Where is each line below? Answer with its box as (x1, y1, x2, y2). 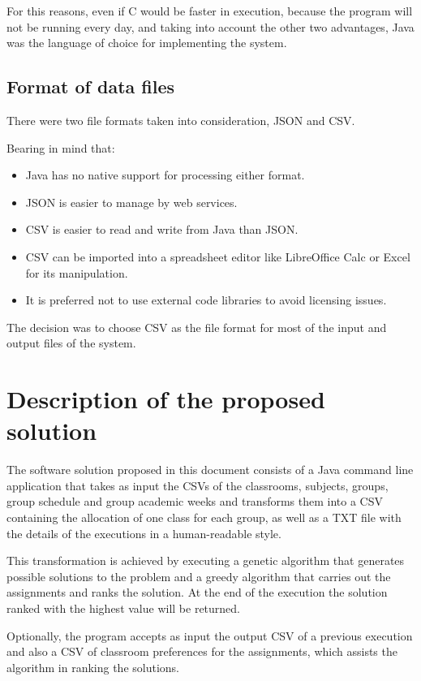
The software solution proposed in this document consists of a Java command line (6, 461, 414, 478)
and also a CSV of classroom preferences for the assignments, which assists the (6, 643, 397, 660)
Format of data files (6, 74, 175, 99)
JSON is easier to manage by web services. (25, 193, 238, 210)
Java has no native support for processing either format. (25, 166, 305, 183)
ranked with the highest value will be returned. (6, 599, 240, 616)
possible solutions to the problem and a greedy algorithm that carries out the (6, 567, 391, 584)
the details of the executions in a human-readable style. (6, 524, 281, 541)
